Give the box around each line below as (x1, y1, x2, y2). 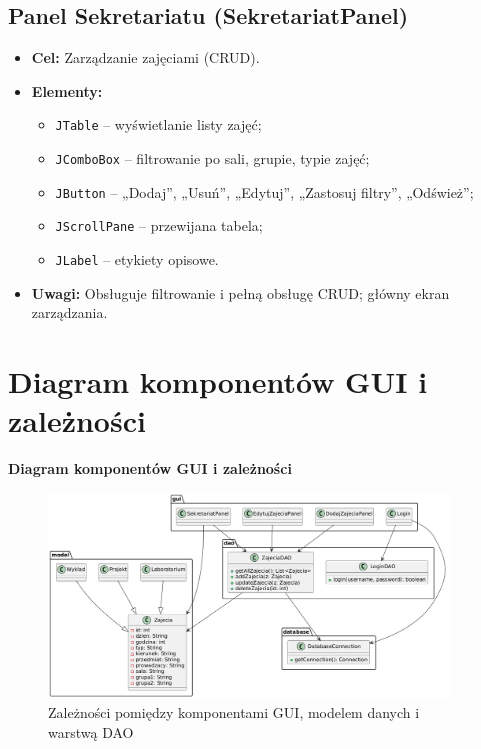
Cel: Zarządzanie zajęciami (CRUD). (31, 47, 260, 68)
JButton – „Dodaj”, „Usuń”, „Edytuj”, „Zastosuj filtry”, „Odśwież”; (55, 181, 474, 202)
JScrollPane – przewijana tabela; (55, 215, 263, 236)
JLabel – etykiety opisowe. (55, 249, 219, 270)
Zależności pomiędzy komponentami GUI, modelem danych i (48, 702, 420, 723)
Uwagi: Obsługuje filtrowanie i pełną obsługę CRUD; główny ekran (31, 282, 450, 303)
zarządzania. (31, 302, 108, 323)
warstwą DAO (48, 721, 134, 742)
